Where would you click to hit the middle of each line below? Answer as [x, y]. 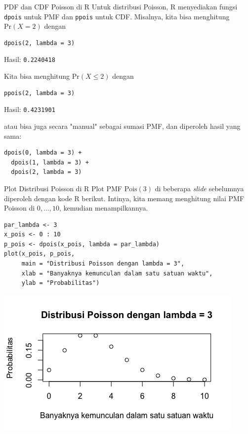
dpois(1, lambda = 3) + [50, 162]
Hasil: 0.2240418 [30, 59]
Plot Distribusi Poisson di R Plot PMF [63, 188]
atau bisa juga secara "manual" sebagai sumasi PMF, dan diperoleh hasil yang [122, 126]
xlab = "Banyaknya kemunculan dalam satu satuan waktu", [117, 273]
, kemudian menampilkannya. [104, 208]
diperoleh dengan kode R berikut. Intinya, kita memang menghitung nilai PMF [124, 198]
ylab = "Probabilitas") [61, 283]
